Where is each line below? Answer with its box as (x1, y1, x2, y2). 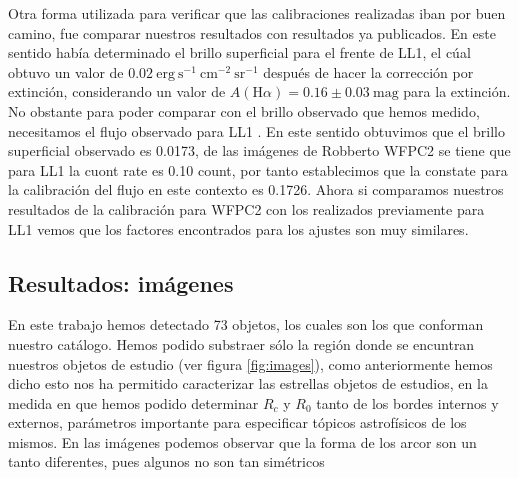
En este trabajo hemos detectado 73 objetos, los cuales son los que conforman (8, 314, 484, 335)
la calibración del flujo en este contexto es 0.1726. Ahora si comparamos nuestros (8, 179, 504, 200)
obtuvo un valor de (8, 61, 124, 82)
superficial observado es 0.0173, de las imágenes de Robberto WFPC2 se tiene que (8, 140, 511, 161)
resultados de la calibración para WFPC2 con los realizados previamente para (8, 198, 485, 219)
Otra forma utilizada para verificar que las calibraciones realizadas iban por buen (8, 3, 506, 23)
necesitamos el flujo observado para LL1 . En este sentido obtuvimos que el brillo (8, 120, 505, 141)
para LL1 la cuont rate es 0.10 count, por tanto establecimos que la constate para (8, 159, 508, 180)
